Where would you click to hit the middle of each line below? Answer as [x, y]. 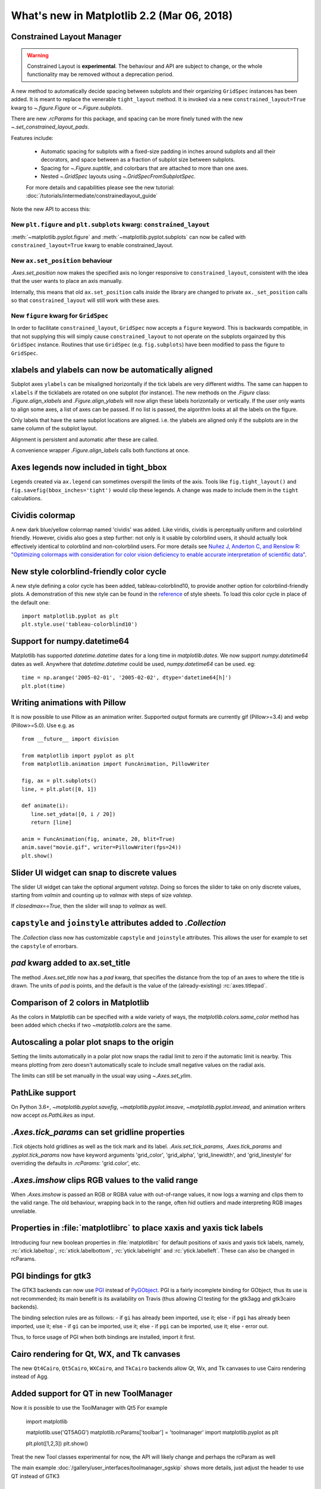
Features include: [32, 138]
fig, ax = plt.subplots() [59, 781]
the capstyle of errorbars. [45, 946]
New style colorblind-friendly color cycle [89, 571]
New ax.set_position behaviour [62, 260]
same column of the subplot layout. [54, 428]
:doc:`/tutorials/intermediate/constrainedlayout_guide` [92, 196]
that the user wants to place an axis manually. [67, 281]
